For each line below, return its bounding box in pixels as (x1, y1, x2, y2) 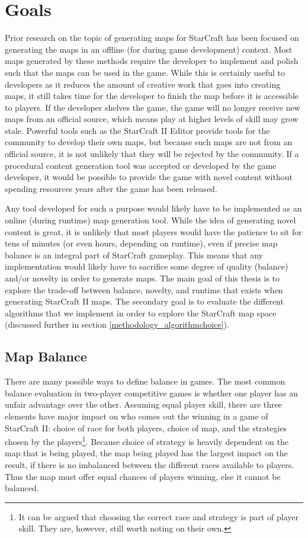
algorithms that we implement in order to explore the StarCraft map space (5, 306, 277, 319)
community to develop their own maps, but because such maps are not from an (5, 136, 293, 148)
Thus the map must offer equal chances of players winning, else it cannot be (5, 470, 281, 482)
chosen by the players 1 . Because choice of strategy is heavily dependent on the (5, 434, 288, 447)
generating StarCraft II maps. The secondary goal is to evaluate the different (5, 295, 284, 308)
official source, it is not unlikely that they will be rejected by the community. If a (5, 148, 299, 160)
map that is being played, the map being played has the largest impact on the (5, 447, 288, 459)
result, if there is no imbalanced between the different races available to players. (5, 458, 294, 470)
